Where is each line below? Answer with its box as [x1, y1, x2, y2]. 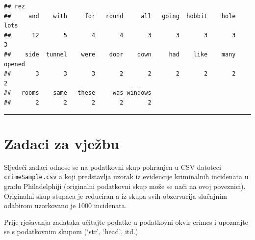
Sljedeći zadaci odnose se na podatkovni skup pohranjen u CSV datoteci [4, 161, 221, 172]
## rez [4, 3, 25, 10]
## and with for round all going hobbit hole [4, 12, 236, 20]
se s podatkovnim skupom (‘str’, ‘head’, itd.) [4, 226, 138, 237]
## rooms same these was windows [4, 89, 152, 97]
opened [4, 60, 25, 68]
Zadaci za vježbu [4, 133, 120, 153]
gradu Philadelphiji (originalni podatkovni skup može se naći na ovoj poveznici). [4, 181, 246, 191]
